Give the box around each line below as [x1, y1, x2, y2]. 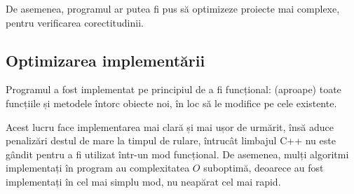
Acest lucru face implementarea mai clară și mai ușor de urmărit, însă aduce [6, 119, 334, 134]
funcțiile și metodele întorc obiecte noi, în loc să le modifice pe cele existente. [6, 95, 337, 110]
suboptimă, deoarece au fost [203, 160, 324, 175]
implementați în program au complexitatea [6, 160, 190, 175]
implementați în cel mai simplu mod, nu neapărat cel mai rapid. [6, 174, 281, 188]
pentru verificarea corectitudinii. [6, 15, 144, 29]
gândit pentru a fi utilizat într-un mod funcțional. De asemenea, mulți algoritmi [6, 146, 349, 161]
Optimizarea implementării [6, 49, 205, 71]
